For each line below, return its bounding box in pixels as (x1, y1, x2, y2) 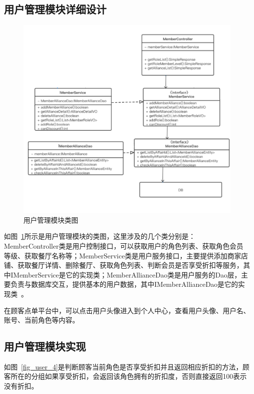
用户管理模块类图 (23, 214, 78, 225)
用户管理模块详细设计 (4, 1, 106, 17)
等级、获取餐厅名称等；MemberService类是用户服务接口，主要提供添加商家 (4, 250, 241, 260)
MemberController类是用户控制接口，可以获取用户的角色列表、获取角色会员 (4, 240, 244, 251)
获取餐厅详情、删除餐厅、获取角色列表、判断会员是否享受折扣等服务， (17, 260, 243, 270)
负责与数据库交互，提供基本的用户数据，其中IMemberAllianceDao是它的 (10, 279, 238, 289)
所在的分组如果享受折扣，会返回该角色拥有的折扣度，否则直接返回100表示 (10, 371, 247, 381)
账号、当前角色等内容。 (4, 315, 79, 325)
